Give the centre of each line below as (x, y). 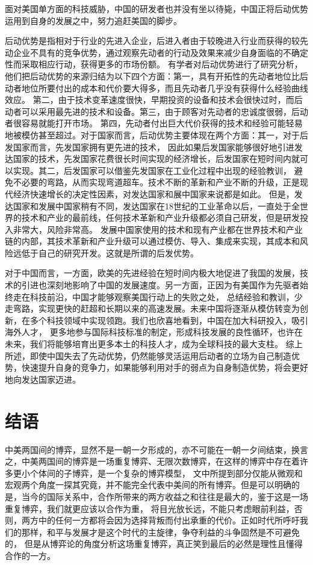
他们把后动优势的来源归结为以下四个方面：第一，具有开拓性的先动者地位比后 (156, 76)
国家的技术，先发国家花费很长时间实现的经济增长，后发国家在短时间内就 (156, 159)
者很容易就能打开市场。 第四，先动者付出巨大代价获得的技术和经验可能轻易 (154, 123)
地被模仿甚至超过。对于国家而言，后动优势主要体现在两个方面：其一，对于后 (156, 134)
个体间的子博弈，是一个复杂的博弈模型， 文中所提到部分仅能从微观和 (166, 473)
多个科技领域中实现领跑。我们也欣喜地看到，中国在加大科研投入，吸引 (169, 320)
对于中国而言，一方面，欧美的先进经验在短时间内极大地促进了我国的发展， (152, 273)
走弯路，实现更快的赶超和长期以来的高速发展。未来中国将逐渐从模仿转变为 (152, 308)
